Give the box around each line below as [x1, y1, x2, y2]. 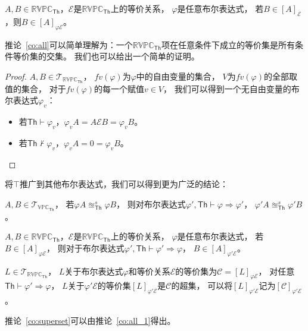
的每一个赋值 [94, 82, 144, 94]
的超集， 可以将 [171, 279, 233, 292]
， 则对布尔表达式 [116, 197, 186, 210]
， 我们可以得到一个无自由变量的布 [163, 82, 300, 94]
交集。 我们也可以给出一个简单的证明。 [46, 50, 200, 62]
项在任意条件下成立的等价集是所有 [161, 38, 295, 51]
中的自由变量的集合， [136, 70, 220, 82]
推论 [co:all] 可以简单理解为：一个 [5, 38, 133, 51]
